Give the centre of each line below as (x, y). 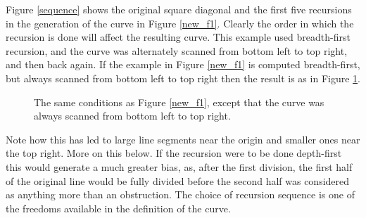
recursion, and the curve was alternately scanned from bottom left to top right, (177, 50)
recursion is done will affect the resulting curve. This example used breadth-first (178, 37)
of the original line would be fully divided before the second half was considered (178, 180)
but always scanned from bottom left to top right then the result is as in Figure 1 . (183, 78)
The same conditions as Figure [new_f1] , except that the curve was (179, 102)
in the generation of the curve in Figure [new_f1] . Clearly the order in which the (180, 23)
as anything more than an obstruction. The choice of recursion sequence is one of (180, 194)
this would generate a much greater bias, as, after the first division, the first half (179, 166)
